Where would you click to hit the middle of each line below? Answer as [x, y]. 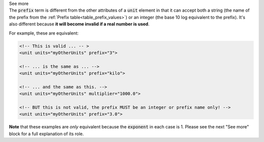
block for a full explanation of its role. [46, 134]
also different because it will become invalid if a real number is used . [79, 24]
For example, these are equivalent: [44, 33]
